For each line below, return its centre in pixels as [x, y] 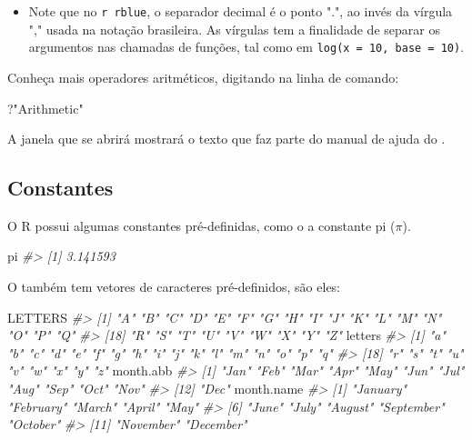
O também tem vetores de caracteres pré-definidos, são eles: [174, 287]
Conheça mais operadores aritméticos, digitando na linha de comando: [203, 77]
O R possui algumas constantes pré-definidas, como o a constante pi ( [201, 225]
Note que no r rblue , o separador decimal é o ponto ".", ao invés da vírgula [241, 11]
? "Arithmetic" [45, 108]
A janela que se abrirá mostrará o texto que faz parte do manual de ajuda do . [226, 139]
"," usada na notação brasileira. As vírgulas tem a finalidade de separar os [234, 29]
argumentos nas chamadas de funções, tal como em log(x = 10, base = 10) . [246, 47]
